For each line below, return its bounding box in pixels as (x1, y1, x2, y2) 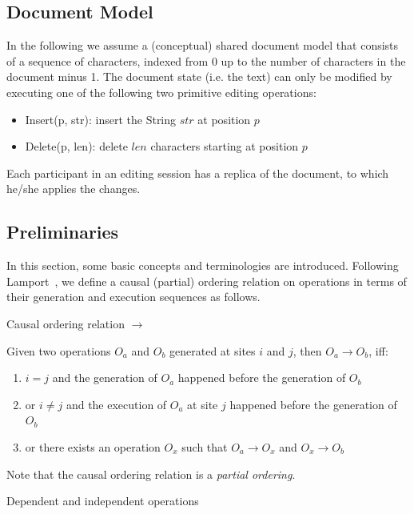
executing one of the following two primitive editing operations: (6, 83, 316, 100)
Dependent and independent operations (6, 492, 199, 509)
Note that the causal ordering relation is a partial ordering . (6, 465, 296, 482)
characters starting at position (150, 138, 299, 155)
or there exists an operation (25, 438, 161, 455)
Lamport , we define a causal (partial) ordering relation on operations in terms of (6, 272, 407, 289)
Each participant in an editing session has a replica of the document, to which (6, 164, 389, 181)
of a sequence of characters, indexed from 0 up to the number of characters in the (6, 52, 406, 69)
